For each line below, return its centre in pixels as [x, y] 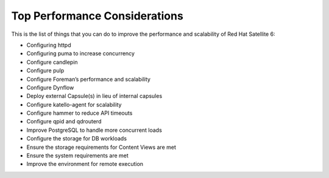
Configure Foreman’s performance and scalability [88, 79]
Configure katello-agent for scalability [74, 104]
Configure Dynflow [50, 87]
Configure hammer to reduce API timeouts [80, 113]
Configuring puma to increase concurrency [81, 53]
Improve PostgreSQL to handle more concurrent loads [94, 130]
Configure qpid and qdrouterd [64, 122]
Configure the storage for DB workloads [77, 139]
